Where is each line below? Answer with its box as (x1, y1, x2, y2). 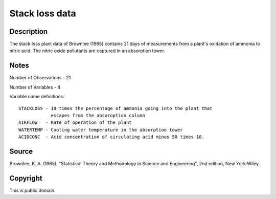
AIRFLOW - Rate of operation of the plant (18, 120, 132, 125)
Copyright (9, 174, 43, 183)
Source (9, 147, 33, 156)
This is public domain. (9, 187, 56, 193)
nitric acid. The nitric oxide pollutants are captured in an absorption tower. (9, 48, 166, 54)
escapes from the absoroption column (51, 113, 146, 118)
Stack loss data (9, 8, 76, 19)
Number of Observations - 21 (9, 75, 71, 81)
